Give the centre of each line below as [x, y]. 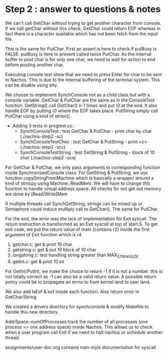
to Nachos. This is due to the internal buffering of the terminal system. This [83, 80]
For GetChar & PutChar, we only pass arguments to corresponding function [83, 167]
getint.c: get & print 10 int [38, 261]
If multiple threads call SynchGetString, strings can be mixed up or [74, 203]
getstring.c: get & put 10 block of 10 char [54, 249]
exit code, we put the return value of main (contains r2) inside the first [77, 229]
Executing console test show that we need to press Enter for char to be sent [83, 74]
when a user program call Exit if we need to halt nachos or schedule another [84, 332]
